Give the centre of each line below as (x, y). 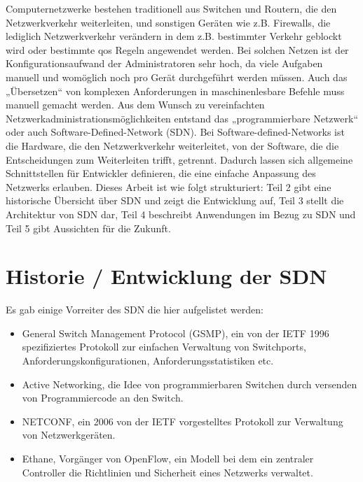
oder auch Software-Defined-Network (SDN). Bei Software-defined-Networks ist (175, 132)
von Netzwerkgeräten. (69, 435)
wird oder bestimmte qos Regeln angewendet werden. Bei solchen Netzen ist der (177, 49)
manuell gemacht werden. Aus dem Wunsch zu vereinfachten (135, 105)
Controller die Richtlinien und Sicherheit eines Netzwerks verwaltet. (167, 472)
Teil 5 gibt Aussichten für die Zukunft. (88, 228)
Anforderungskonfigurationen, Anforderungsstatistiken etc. (148, 360)
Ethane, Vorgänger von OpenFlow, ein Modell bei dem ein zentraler (168, 458)
